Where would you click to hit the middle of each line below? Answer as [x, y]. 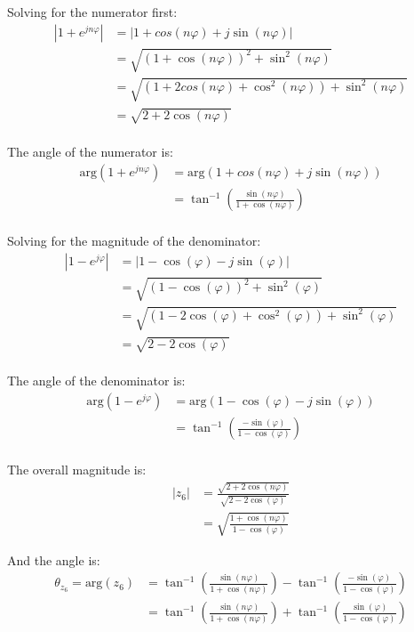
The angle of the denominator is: [96, 381]
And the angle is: [54, 559]
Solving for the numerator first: [92, 12]
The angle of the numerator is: [90, 152]
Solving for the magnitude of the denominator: [134, 241]
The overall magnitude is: [77, 470]
